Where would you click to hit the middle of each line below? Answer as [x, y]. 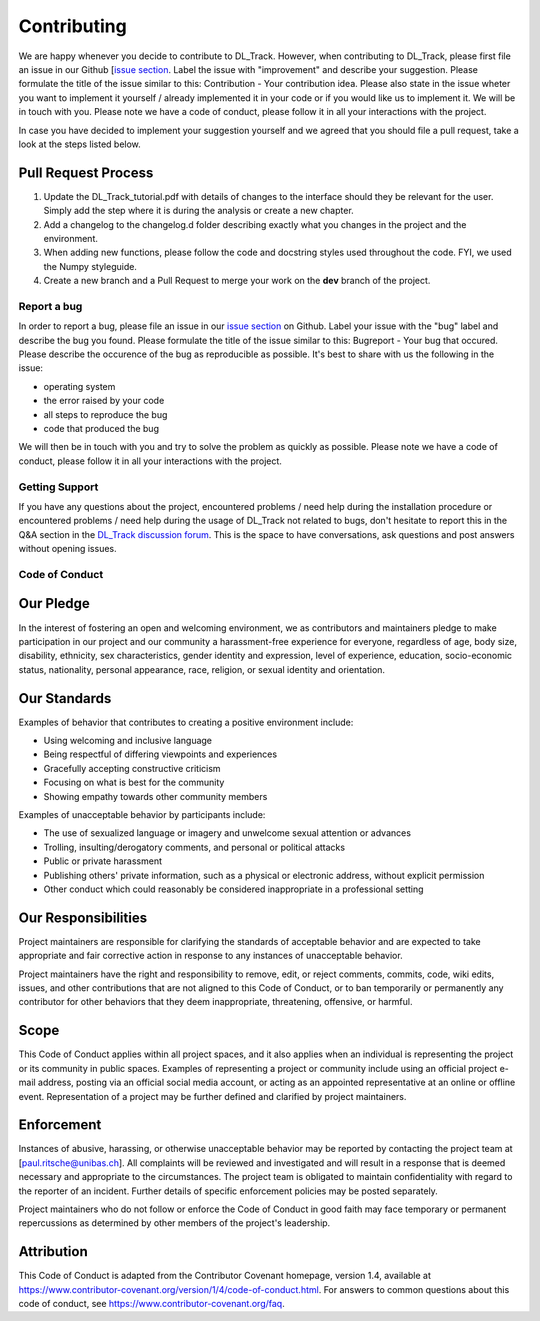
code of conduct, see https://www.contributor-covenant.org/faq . [151, 1304]
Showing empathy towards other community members [155, 796]
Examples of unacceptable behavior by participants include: [142, 814]
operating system [79, 386]
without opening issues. [67, 549]
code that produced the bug [101, 429]
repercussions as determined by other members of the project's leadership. [174, 1223]
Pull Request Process [86, 172]
